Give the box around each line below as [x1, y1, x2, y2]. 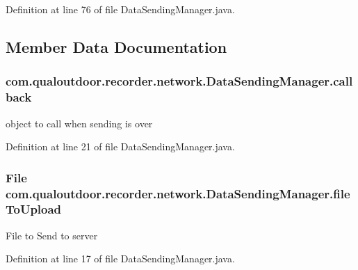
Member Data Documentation [6, 35, 227, 57]
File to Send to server [6, 228, 98, 242]
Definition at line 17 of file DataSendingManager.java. [6, 251, 235, 266]
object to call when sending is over [6, 116, 153, 130]
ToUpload [6, 200, 62, 218]
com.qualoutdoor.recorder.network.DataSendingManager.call [6, 72, 353, 90]
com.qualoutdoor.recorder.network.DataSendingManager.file [6, 184, 350, 202]
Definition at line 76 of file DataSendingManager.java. [6, 2, 235, 16]
